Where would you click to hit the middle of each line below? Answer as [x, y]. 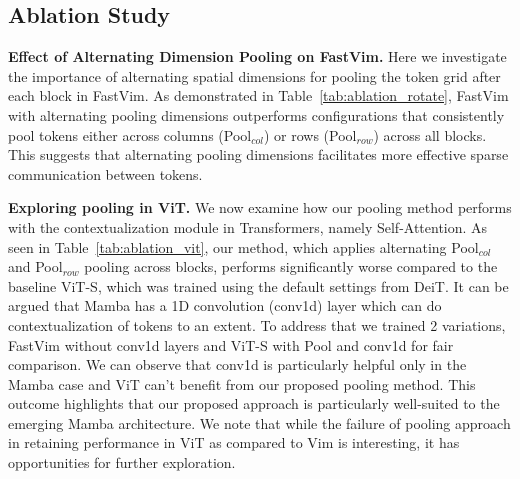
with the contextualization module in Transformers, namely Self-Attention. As [248, 226]
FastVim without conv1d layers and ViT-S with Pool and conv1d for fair [231, 344]
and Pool [35, 266]
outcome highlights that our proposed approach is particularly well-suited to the [254, 403]
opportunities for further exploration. [122, 462]
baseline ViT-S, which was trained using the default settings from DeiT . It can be [258, 285]
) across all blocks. [430, 134]
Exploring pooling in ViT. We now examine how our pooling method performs [260, 207]
